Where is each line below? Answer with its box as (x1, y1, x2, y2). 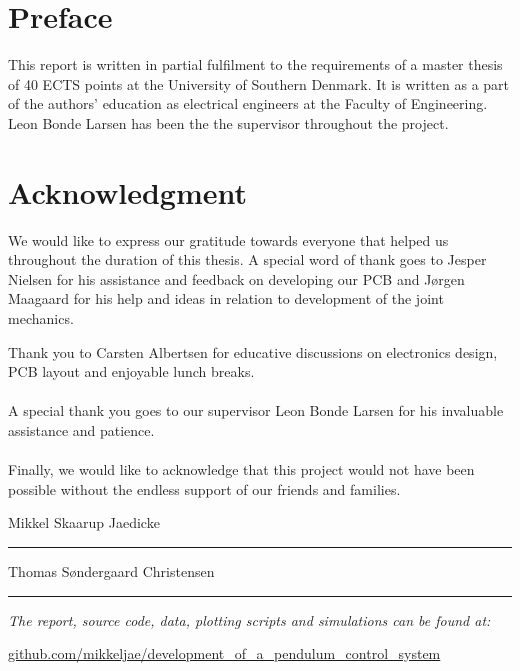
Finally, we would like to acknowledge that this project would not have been (8, 459, 475, 480)
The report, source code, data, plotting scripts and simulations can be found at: (8, 609, 491, 630)
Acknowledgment (8, 171, 247, 212)
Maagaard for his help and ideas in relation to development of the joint (8, 288, 444, 309)
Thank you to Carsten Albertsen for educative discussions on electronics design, (8, 341, 498, 362)
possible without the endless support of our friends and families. (8, 478, 401, 499)
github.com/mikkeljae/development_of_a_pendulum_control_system (8, 643, 441, 664)
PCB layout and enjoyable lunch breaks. (8, 361, 255, 382)
